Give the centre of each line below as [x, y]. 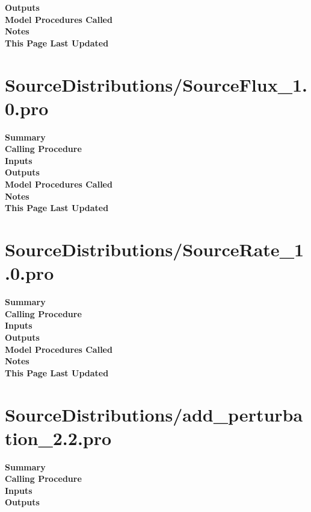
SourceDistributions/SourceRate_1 [155, 249]
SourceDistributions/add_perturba [154, 414]
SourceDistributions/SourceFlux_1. [156, 84]
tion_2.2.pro [58, 438]
